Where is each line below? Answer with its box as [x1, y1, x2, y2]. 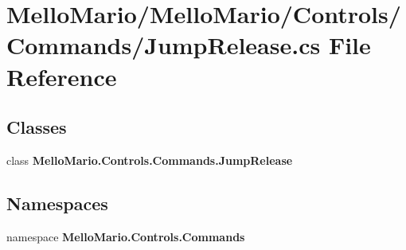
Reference [6, 60, 117, 92]
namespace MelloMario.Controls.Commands [6, 228, 245, 244]
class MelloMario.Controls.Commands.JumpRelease [6, 151, 293, 168]
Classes [6, 115, 67, 139]
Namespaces [6, 190, 108, 215]
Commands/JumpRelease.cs [6, 29, 321, 61]
